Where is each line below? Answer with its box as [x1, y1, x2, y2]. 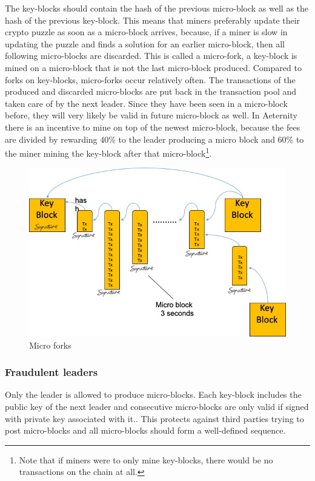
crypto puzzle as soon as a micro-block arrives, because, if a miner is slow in [5, 26, 288, 38]
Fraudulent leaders [5, 364, 98, 380]
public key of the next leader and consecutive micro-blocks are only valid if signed [5, 400, 309, 412]
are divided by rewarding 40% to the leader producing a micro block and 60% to [5, 132, 304, 145]
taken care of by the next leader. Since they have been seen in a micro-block [5, 97, 288, 109]
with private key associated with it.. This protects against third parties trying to [5, 412, 304, 425]
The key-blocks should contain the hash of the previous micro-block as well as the [5, 2, 309, 14]
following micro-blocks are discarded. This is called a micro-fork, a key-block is [5, 49, 297, 62]
